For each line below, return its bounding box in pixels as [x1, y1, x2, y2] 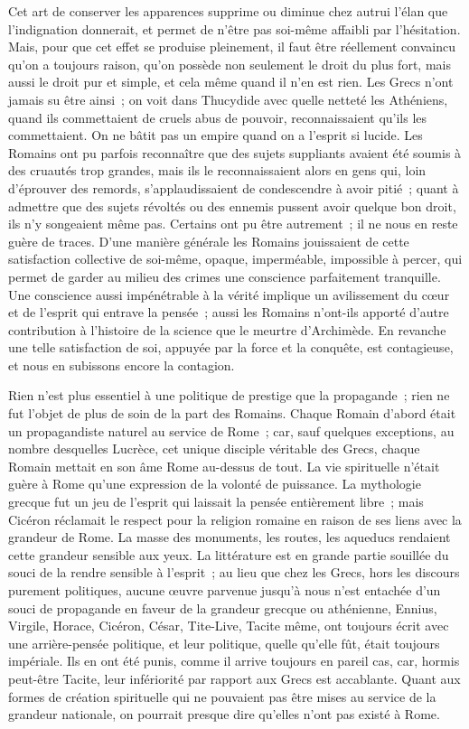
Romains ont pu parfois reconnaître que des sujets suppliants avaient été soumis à [8, 143, 462, 162]
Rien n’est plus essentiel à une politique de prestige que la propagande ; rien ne [8, 386, 450, 405]
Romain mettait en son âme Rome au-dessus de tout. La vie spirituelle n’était [8, 456, 440, 475]
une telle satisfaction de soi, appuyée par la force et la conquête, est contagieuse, [8, 338, 454, 357]
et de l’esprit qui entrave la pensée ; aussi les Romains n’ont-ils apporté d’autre [8, 303, 449, 322]
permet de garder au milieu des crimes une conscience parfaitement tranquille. [8, 266, 441, 285]
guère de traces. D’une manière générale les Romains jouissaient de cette [8, 231, 409, 250]
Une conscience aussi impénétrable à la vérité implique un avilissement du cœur [8, 285, 450, 304]
